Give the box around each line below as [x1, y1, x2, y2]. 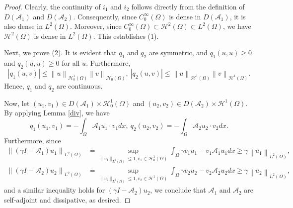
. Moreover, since [70, 21, 122, 31]
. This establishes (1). [93, 30, 159, 41]
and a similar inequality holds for [4, 185, 105, 195]
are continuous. [56, 81, 103, 91]
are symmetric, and [148, 47, 208, 58]
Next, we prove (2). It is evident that [4, 47, 117, 58]
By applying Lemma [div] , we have [4, 107, 110, 118]
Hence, [4, 81, 24, 91]
